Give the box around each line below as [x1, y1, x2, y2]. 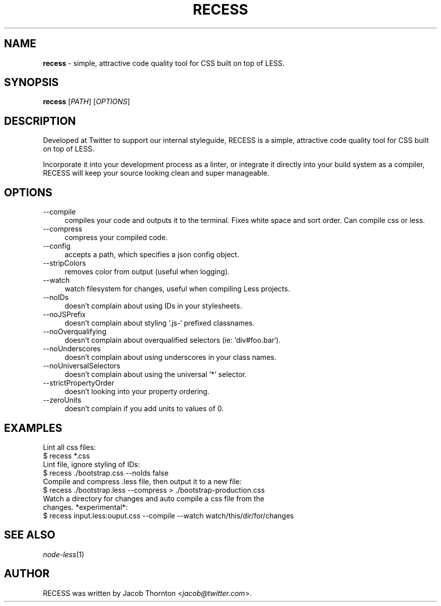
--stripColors [43, 259, 86, 268]
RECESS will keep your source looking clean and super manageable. [43, 169, 270, 178]
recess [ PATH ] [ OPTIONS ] [43, 97, 130, 106]
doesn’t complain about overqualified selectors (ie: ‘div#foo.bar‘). [64, 336, 281, 345]
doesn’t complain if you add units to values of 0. [64, 404, 224, 413]
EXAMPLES [4, 421, 62, 434]
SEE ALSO [4, 528, 55, 542]
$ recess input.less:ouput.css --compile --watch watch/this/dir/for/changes [43, 511, 294, 520]
